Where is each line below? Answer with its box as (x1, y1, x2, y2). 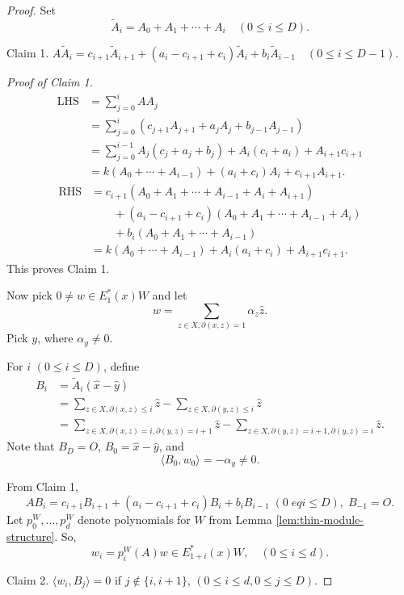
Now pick (6, 287, 53, 304)
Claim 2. (6, 571, 49, 588)
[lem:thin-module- (276, 510, 364, 527)
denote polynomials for (78, 510, 191, 527)
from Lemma (208, 510, 272, 527)
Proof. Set (6, 2, 56, 18)
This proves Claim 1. (6, 259, 110, 276)
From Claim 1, (6, 478, 78, 495)
